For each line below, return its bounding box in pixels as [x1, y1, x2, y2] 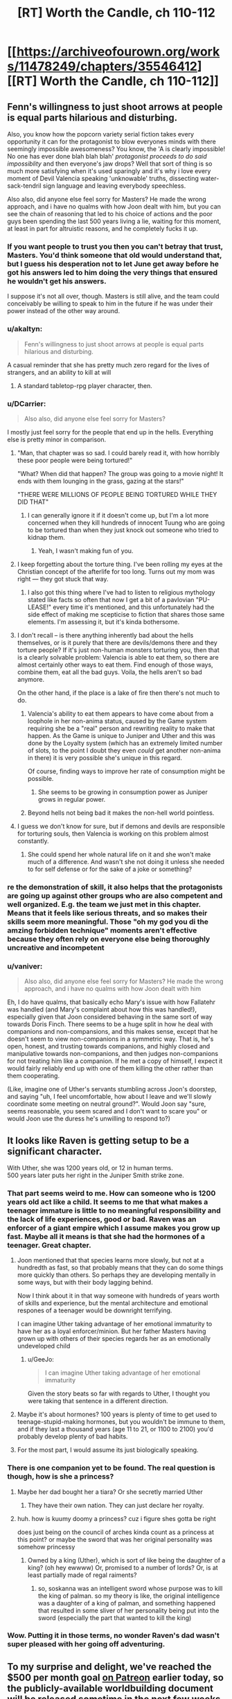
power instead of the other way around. [7, 307, 120, 315]
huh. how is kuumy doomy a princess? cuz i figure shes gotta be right [17, 1514, 216, 1522]
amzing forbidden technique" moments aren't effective [7, 925, 197, 935]
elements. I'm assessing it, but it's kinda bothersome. [27, 617, 180, 626]
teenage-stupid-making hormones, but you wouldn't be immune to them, [17, 1418, 226, 1426]
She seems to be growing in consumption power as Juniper [37, 788, 208, 796]
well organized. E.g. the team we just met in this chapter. [7, 899, 201, 909]
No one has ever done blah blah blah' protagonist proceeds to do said [7, 152, 207, 160]
